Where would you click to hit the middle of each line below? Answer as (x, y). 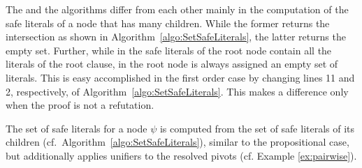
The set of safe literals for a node (77, 128)
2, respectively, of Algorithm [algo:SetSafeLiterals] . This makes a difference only (177, 91)
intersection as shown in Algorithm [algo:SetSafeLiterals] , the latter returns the (176, 37)
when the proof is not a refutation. (80, 105)
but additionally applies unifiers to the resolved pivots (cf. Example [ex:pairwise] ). (181, 155)
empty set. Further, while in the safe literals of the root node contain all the (169, 50)
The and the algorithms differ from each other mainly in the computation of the (177, 9)
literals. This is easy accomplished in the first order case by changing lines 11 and (180, 77)
